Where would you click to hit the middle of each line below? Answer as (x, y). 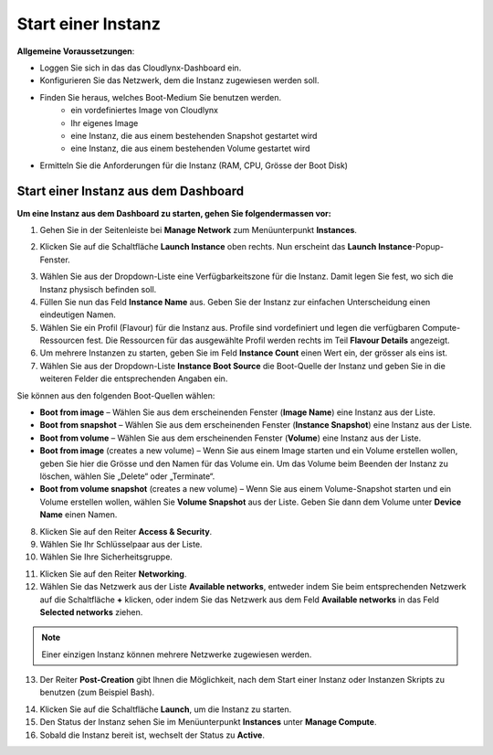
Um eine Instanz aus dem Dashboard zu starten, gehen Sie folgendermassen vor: (174, 213)
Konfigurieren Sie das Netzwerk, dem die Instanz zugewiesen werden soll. (179, 80)
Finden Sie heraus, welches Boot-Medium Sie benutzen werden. (161, 97)
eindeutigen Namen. (78, 314)
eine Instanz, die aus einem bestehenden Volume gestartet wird (190, 149)
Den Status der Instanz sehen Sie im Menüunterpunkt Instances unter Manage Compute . (208, 722)
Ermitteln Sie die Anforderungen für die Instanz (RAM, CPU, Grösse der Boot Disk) (194, 165)
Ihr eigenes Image (105, 122)
